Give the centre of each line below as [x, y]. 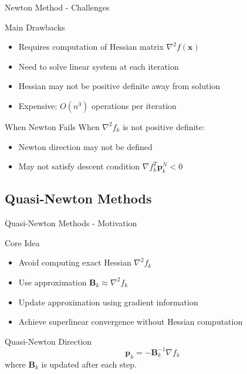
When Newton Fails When [52, 126]
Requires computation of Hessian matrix [91, 47]
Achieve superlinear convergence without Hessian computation [131, 322]
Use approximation [53, 282]
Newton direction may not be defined [85, 146]
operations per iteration [134, 105]
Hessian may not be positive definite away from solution [119, 86]
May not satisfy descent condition [79, 166]
